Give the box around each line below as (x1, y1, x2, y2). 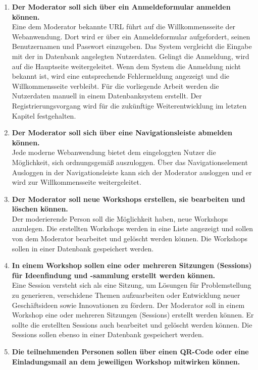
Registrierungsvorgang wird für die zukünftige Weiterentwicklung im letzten (12, 100, 247, 111)
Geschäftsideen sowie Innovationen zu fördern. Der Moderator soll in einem (12, 299, 245, 310)
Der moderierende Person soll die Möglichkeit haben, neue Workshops (12, 213, 228, 224)
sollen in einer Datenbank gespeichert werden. (12, 243, 154, 253)
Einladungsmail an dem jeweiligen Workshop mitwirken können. (12, 356, 240, 366)
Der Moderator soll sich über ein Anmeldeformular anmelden (12, 2, 231, 12)
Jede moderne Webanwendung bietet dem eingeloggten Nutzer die (12, 147, 216, 157)
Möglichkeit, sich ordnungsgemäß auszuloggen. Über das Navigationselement (12, 156, 248, 167)
